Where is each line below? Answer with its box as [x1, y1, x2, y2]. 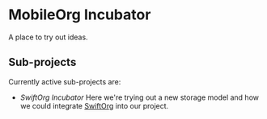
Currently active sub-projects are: [8, 76, 121, 86]
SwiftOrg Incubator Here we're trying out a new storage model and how [19, 92, 259, 102]
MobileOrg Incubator [8, 6, 151, 24]
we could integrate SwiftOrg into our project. [19, 101, 169, 110]
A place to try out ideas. [8, 32, 88, 42]
